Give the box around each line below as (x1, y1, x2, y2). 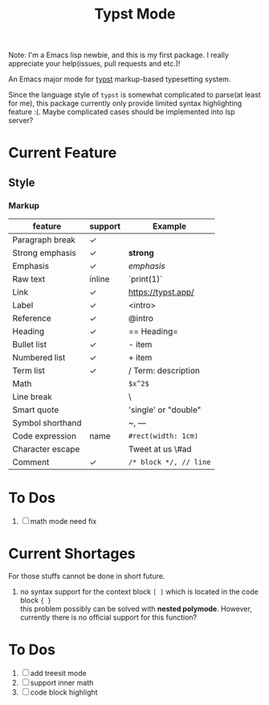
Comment (12, 456, 50, 468)
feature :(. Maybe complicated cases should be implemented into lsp (8, 107, 235, 117)
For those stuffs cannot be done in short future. (8, 571, 165, 580)
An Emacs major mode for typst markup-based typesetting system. (8, 74, 231, 85)
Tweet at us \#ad (128, 443, 192, 455)
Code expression (12, 431, 77, 442)
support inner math (30, 678, 94, 687)
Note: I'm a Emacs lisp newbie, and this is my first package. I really (8, 50, 229, 60)
